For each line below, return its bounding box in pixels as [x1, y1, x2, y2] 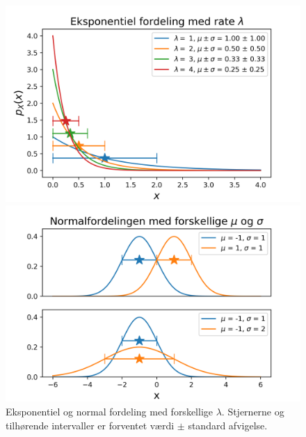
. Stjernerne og [221, 404, 284, 418]
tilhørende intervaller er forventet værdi [6, 418, 175, 432]
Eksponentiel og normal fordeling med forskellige [6, 404, 213, 418]
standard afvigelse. [188, 418, 268, 432]
